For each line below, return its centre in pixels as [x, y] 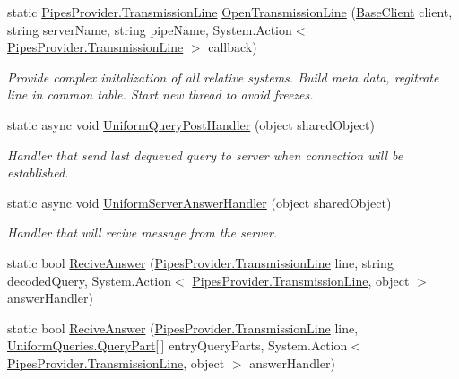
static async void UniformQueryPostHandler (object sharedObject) [191, 124]
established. [38, 172]
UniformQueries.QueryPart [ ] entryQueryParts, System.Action [178, 345]
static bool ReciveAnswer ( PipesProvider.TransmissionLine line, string [200, 262]
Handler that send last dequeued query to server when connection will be [205, 155]
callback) [233, 47]
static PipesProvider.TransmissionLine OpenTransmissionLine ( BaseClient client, [230, 12]
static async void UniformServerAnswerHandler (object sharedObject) [199, 202]
